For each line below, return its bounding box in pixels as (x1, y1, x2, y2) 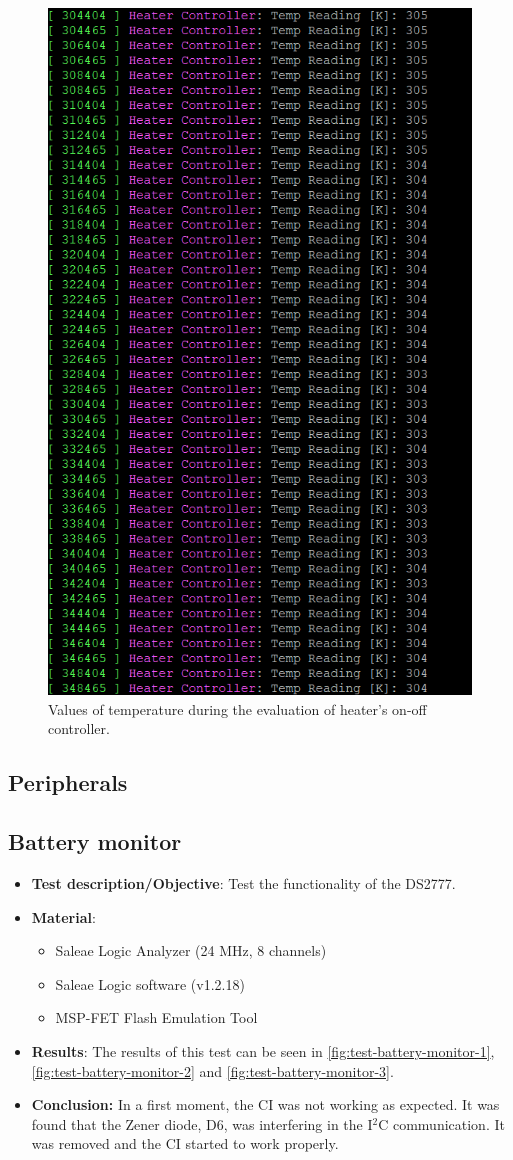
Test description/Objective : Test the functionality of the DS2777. (31, 872, 456, 893)
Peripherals (8, 767, 128, 798)
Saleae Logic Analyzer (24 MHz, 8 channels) (55, 940, 327, 961)
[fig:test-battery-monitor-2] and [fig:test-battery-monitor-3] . (31, 1060, 394, 1081)
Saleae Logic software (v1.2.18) (55, 973, 245, 994)
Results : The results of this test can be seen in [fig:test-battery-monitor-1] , (31, 1040, 495, 1061)
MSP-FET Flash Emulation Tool (55, 1007, 258, 1028)
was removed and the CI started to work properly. (31, 1133, 339, 1154)
